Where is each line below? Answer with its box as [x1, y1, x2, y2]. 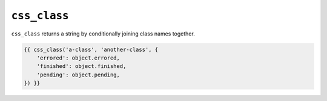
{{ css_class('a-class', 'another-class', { [24, 46, 159, 53]
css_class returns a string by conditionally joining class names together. [11, 30, 195, 37]
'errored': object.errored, [36, 54, 121, 61]
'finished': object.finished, [36, 63, 127, 70]
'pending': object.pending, [36, 71, 121, 78]
